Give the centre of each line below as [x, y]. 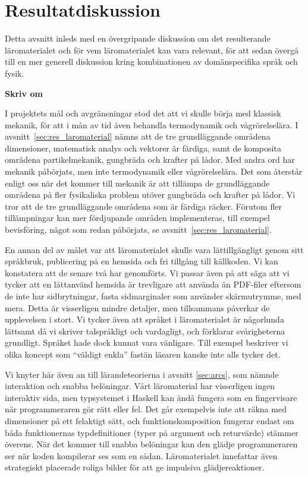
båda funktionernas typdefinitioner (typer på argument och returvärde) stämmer [152, 432]
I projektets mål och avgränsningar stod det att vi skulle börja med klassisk [143, 113]
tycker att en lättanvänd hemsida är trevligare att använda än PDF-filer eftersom [153, 284]
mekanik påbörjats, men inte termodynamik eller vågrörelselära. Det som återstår [154, 171]
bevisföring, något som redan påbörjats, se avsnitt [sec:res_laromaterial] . [138, 230]
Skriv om [24, 93]
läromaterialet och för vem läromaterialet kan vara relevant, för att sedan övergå [152, 50]
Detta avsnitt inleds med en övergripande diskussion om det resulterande [138, 38]
